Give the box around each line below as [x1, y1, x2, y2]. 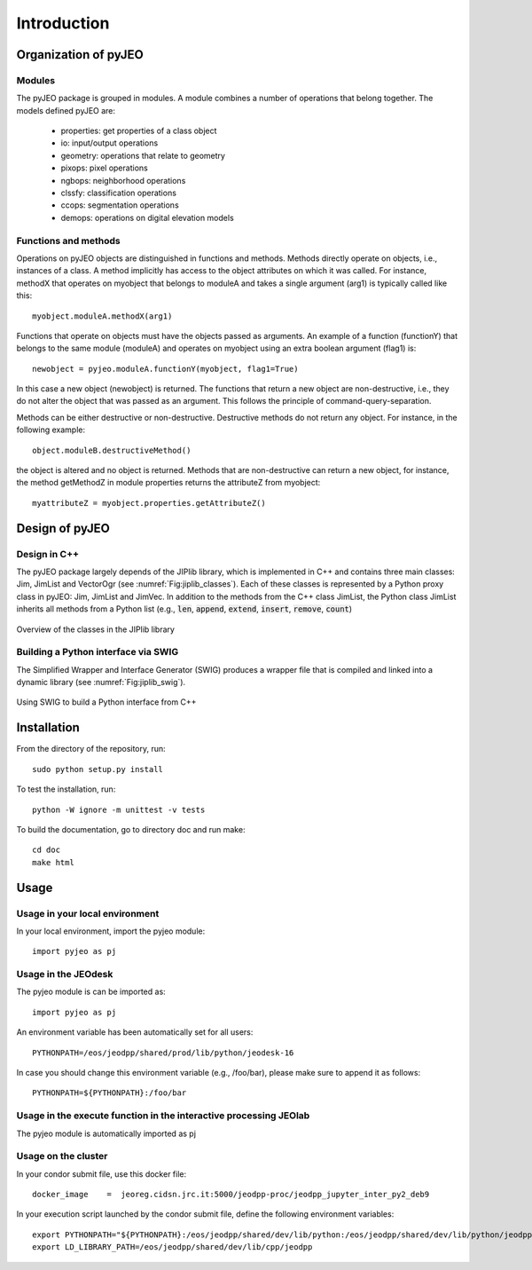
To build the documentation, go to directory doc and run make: [16, 824, 246, 834]
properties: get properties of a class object [60, 125, 217, 137]
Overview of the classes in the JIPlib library [16, 624, 175, 635]
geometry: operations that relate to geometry [60, 150, 226, 161]
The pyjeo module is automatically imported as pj [16, 1128, 197, 1139]
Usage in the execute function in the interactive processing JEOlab [16, 1109, 310, 1122]
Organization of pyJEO [16, 47, 144, 62]
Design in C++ [16, 548, 80, 560]
